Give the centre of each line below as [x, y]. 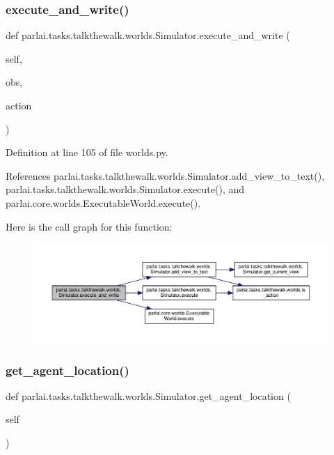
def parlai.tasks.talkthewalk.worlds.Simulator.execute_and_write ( [148, 35]
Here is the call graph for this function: [89, 226]
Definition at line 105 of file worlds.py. [87, 152]
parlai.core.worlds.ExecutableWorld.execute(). [103, 202]
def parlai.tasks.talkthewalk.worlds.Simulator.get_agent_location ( [148, 395]
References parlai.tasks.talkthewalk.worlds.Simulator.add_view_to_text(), [165, 175]
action [19, 105]
